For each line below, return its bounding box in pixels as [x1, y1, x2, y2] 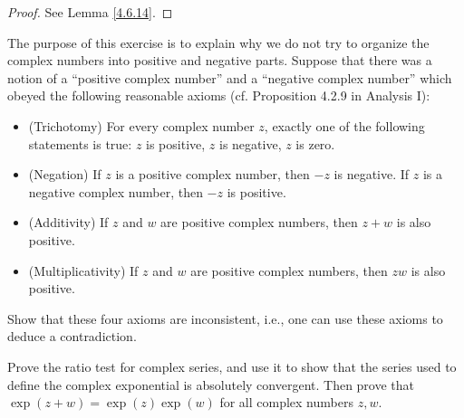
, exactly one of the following [264, 116, 425, 135]
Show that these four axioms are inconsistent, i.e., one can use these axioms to [7, 309, 443, 328]
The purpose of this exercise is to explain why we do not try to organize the [7, 33, 430, 52]
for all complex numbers [219, 393, 353, 412]
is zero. [295, 134, 335, 153]
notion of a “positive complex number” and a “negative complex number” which [7, 68, 452, 87]
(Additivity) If [28, 213, 109, 232]
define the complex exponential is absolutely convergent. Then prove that [7, 375, 415, 394]
